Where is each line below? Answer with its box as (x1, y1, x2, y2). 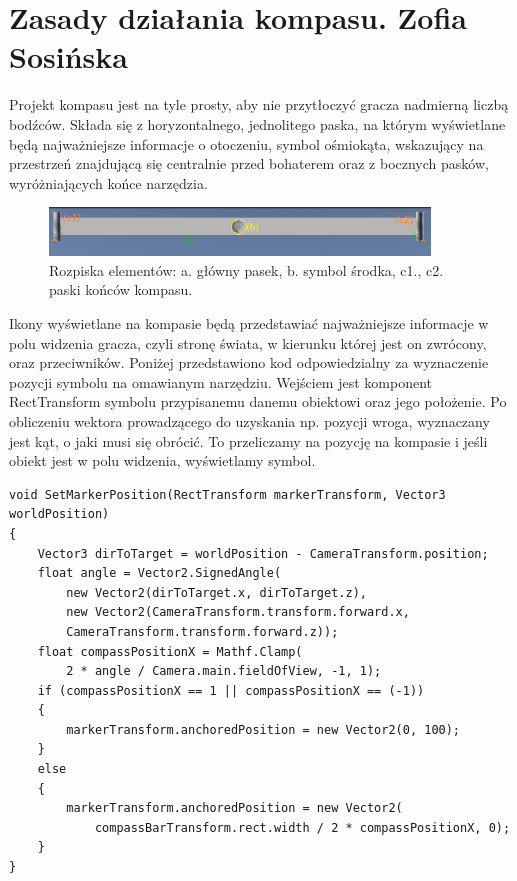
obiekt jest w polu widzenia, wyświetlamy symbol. (9, 450, 316, 471)
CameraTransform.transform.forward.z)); (66, 624, 339, 639)
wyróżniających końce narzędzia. (9, 172, 208, 193)
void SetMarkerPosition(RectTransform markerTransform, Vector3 (9, 487, 446, 502)
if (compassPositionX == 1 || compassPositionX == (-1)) (37, 683, 425, 698)
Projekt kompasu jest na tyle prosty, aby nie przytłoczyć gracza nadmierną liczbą (9, 94, 509, 115)
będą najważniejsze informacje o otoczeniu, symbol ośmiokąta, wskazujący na (9, 133, 484, 154)
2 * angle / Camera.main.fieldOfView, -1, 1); (66, 664, 382, 679)
